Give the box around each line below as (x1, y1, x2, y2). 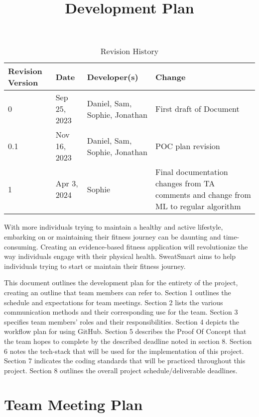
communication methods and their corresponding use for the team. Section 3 (4, 307, 238, 317)
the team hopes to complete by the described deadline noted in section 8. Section (4, 335, 252, 346)
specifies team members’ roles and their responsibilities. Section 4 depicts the (4, 316, 240, 327)
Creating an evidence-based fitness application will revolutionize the (40, 241, 248, 251)
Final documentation (155, 166, 228, 178)
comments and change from (155, 189, 251, 201)
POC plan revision (155, 140, 220, 152)
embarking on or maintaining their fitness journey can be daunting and (4, 231, 221, 242)
